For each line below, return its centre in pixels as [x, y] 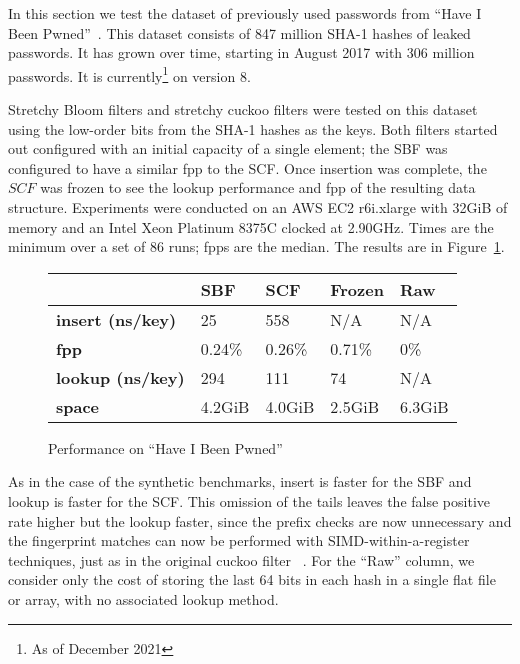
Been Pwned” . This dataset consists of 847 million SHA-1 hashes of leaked [239, 32]
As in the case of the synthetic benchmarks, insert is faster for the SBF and [240, 481]
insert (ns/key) [116, 319]
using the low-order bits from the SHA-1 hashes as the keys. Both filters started [253, 128]
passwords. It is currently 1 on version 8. [129, 74]
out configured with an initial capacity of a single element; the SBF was [228, 148]
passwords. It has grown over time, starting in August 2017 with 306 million [241, 52]
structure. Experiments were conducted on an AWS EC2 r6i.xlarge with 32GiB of [258, 207]
